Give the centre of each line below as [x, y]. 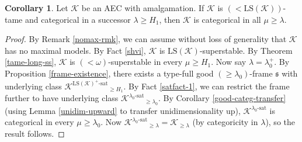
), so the [280, 122]
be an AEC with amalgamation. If [143, 8]
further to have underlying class [62, 98]
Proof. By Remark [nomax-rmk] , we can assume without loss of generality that [146, 39]
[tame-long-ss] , [31, 62]
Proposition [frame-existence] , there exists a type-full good [109, 73]
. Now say [229, 62]
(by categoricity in [225, 122]
